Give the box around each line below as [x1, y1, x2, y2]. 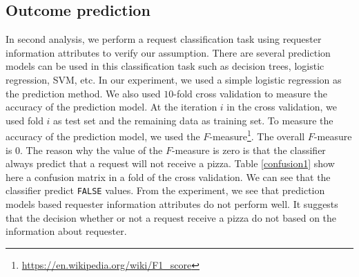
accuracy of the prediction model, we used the [6, 129, 200, 144]
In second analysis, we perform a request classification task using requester [6, 32, 322, 46]
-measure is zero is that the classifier [171, 142, 326, 157]
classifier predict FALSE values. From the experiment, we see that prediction [6, 183, 325, 198]
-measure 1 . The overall [209, 127, 305, 144]
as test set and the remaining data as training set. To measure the [53, 113, 333, 127]
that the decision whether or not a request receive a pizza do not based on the [6, 210, 337, 225]
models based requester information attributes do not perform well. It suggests [6, 197, 338, 211]
